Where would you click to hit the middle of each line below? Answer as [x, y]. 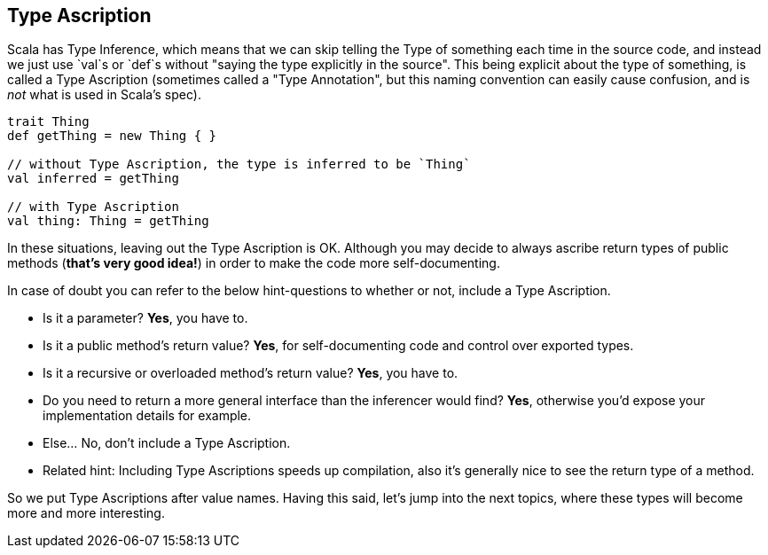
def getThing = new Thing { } [112, 136]
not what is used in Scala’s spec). [104, 95]
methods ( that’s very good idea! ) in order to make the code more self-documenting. [254, 263]
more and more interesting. [86, 513]
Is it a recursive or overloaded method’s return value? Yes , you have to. [251, 373]
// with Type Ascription [93, 207]
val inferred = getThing [93, 179]
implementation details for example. [147, 416]
